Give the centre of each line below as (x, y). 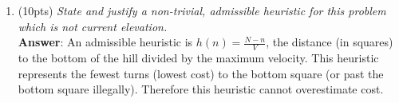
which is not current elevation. (93, 26)
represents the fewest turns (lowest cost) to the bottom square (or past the (201, 73)
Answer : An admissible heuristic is (105, 42)
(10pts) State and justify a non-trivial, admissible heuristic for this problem (202, 10)
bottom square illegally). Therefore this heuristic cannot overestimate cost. (201, 89)
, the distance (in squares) (330, 42)
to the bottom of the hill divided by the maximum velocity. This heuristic (198, 58)
